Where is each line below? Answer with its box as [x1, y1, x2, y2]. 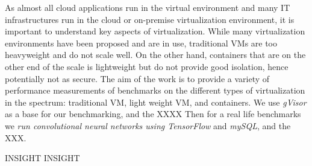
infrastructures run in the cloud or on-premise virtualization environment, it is [5, 13, 295, 25]
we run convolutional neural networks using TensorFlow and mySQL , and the [5, 119, 291, 132]
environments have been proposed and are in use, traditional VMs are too [5, 36, 278, 49]
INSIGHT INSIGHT [5, 152, 80, 164]
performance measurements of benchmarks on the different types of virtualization [5, 84, 305, 97]
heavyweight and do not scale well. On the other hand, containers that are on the [5, 48, 306, 61]
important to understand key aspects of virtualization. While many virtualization [5, 25, 305, 37]
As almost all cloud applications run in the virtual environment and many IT [5, 1, 290, 13]
